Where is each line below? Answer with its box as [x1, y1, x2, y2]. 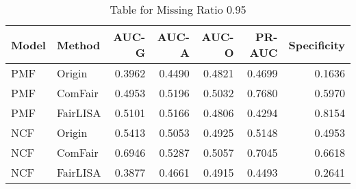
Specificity [288, 36, 345, 53]
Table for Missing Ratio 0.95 [110, 1, 246, 17]
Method [56, 36, 101, 53]
